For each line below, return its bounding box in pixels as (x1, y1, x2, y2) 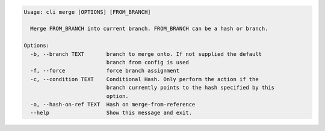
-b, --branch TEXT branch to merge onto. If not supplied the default (30, 50, 262, 57)
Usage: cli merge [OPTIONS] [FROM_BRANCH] (23, 8, 151, 15)
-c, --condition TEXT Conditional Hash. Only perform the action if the (30, 76, 259, 82)
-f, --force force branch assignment (30, 67, 180, 75)
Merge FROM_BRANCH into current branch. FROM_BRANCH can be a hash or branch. (30, 25, 268, 32)
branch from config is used (106, 59, 189, 65)
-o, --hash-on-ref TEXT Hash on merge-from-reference (30, 101, 196, 108)
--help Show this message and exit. (30, 109, 193, 117)
